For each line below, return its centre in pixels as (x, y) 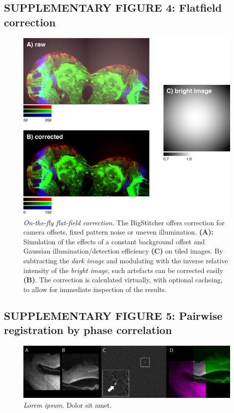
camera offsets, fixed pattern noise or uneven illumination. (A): (118, 232)
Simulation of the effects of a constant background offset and (114, 241)
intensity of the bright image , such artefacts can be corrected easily (123, 270)
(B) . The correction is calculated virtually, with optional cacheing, (123, 280)
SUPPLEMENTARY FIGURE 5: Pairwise (113, 315)
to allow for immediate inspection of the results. (95, 289)
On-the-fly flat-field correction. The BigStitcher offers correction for (124, 222)
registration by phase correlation (88, 330)
